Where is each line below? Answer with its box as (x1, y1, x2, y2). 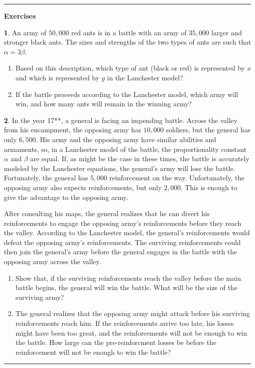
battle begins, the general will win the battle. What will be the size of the (15, 282, 237, 293)
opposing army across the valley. (4, 256, 101, 267)
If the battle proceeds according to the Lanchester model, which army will (15, 89, 238, 99)
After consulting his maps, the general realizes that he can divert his (4, 208, 210, 219)
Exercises (4, 11, 36, 21)
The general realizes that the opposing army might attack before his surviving (15, 308, 250, 319)
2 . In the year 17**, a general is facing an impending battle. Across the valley (4, 115, 238, 125)
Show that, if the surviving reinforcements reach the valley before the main (15, 272, 241, 283)
